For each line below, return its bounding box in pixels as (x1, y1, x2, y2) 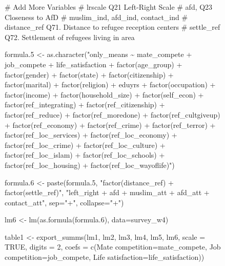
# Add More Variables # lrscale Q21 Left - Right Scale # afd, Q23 (5, 2, 213, 12)
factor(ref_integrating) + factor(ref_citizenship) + (5, 99, 165, 110)
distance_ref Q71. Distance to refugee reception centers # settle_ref (5, 22, 220, 32)
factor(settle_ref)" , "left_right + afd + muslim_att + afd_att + (5, 187, 210, 198)
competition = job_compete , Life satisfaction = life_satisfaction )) (5, 252, 204, 262)
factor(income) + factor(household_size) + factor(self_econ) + (5, 89, 204, 100)
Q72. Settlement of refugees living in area (5, 31, 135, 42)
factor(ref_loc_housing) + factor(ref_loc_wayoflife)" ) (5, 159, 175, 170)
